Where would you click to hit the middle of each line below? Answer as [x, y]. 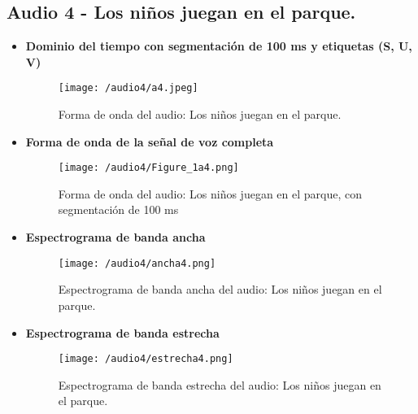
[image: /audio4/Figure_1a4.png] [148, 168]
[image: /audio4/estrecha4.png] [146, 359]
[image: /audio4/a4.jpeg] [128, 88]
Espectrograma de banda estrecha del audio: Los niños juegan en [220, 384]
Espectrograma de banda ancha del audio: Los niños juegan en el [220, 289]
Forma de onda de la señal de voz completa [150, 141]
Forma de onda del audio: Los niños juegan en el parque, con [210, 193]
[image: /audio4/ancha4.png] [137, 263]
